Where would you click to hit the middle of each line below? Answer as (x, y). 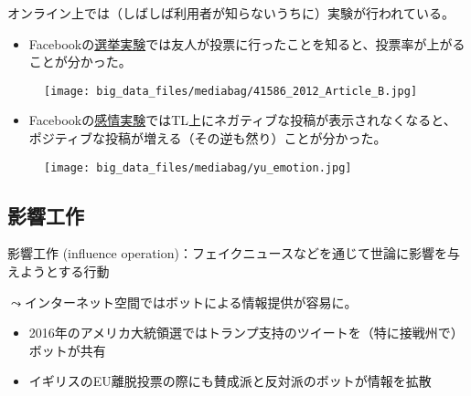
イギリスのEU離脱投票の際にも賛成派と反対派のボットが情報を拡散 (230, 381)
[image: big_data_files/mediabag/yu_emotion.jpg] (198, 167)
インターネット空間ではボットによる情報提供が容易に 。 (191, 302)
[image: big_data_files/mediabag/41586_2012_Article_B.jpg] (231, 91)
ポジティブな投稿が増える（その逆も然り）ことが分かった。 (208, 138)
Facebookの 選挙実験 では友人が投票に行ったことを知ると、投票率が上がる (247, 43)
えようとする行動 (59, 271)
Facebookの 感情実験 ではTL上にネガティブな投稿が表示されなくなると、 (242, 120)
